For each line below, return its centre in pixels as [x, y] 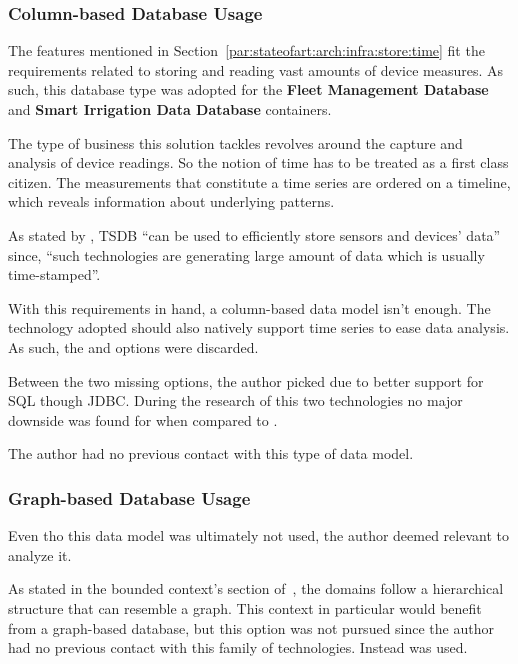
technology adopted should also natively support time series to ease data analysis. [259, 327]
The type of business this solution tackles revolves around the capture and [235, 142]
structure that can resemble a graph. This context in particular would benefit [245, 607]
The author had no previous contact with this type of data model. [211, 453]
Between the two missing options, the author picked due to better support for [246, 380]
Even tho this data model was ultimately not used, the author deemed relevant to [258, 535]
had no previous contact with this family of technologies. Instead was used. [238, 647]
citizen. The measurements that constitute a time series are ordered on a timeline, [259, 181]
